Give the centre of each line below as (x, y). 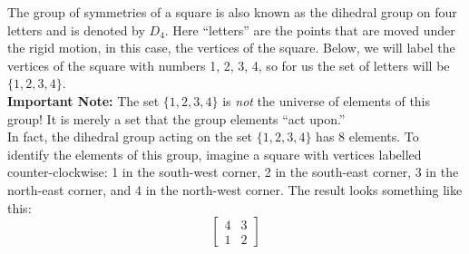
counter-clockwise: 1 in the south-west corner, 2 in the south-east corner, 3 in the (233, 172)
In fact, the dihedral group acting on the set (130, 137)
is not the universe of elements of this (327, 100)
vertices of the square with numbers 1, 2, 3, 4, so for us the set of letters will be (229, 65)
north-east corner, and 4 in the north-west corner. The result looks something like (235, 189)
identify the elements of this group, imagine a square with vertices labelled (215, 154)
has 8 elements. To (367, 137)
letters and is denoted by (76, 29)
